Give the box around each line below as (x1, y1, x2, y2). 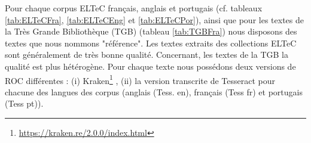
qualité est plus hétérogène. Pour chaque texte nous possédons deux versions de (5, 60, 296, 72)
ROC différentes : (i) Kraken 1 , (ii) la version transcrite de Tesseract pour (5, 72, 275, 86)
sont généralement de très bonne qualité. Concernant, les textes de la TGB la (5, 48, 288, 61)
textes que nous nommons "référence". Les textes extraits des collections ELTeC (5, 36, 297, 49)
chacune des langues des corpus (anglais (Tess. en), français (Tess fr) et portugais (5, 85, 303, 98)
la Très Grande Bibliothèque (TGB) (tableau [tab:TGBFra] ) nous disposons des (5, 25, 297, 38)
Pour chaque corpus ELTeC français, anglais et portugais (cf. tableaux (5, 2, 263, 14)
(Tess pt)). (5, 97, 44, 110)
